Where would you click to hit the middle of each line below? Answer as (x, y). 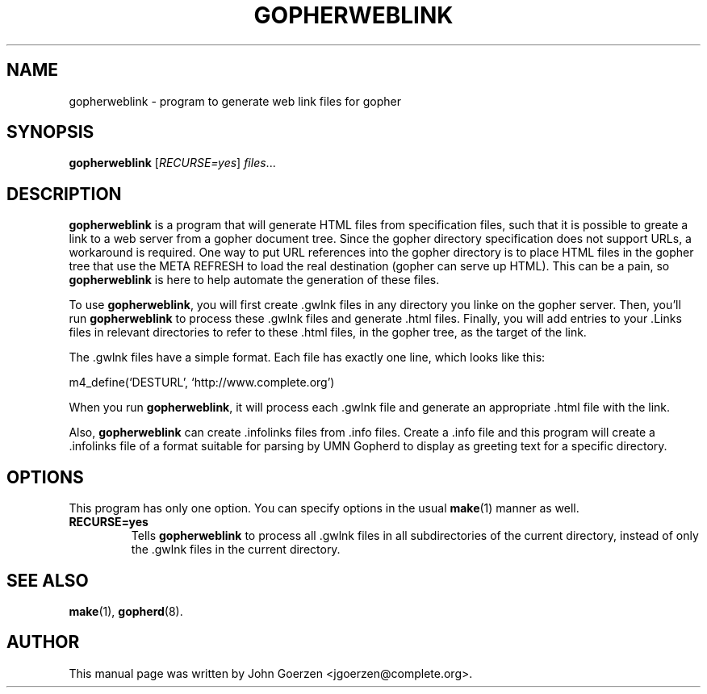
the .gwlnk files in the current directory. (236, 550)
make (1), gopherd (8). (126, 611)
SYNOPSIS (50, 132)
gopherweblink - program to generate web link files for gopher (235, 101)
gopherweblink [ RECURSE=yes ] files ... (172, 163)
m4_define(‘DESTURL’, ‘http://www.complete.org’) (202, 383)
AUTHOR (43, 642)
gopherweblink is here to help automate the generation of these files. (254, 280)
